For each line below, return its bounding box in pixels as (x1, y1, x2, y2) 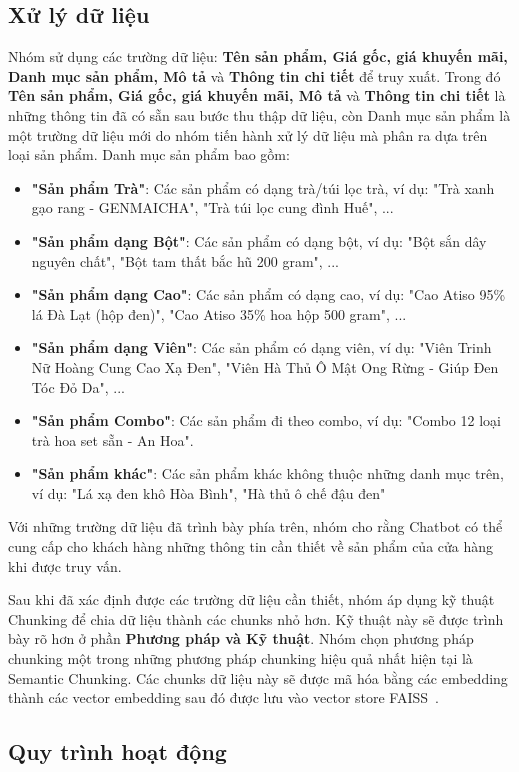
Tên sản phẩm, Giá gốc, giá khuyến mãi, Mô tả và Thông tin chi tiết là (8, 85, 506, 106)
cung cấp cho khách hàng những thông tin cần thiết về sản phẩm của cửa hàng (8, 536, 494, 557)
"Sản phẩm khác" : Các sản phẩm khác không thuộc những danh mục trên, (31, 463, 504, 484)
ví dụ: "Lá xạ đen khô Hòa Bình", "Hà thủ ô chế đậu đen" (31, 482, 386, 503)
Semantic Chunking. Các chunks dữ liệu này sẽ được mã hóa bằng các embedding (8, 667, 508, 688)
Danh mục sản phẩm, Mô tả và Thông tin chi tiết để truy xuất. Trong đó (8, 65, 501, 86)
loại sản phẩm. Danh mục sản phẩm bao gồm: (8, 144, 290, 165)
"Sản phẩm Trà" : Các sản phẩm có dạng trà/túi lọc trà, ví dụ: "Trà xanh (31, 177, 495, 198)
